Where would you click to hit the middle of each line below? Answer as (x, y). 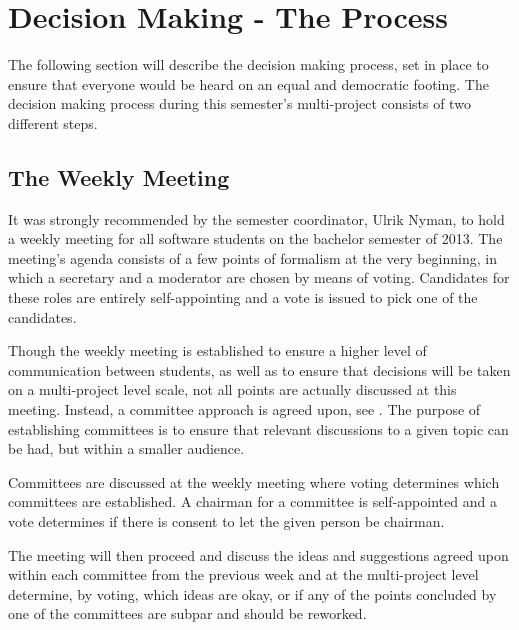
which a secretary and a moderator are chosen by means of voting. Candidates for (259, 277)
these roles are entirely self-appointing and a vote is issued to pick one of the (243, 297)
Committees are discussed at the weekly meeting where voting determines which (254, 481)
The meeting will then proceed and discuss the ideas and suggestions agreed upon (258, 554)
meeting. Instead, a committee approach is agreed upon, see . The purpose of (244, 409)
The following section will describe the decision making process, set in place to (248, 64)
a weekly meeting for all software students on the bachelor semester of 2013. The (255, 238)
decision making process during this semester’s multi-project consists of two (239, 103)
